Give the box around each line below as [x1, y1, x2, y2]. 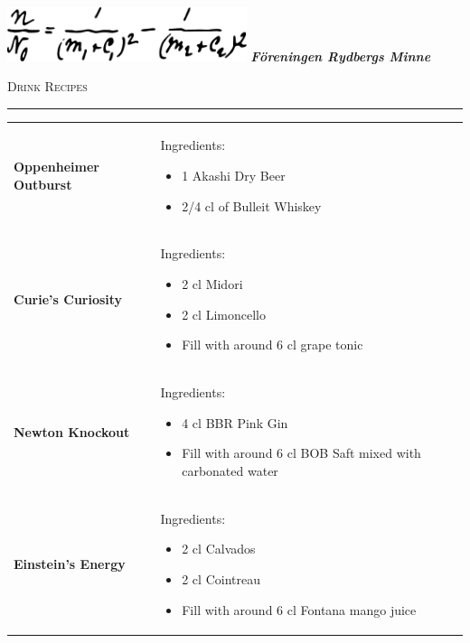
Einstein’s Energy [14, 554, 126, 573]
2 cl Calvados [182, 539, 256, 558]
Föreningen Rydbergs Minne [250, 46, 431, 65]
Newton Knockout [14, 422, 130, 441]
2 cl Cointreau [182, 569, 260, 588]
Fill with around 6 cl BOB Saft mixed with [182, 443, 421, 462]
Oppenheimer [14, 157, 99, 176]
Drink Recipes [7, 77, 88, 96]
